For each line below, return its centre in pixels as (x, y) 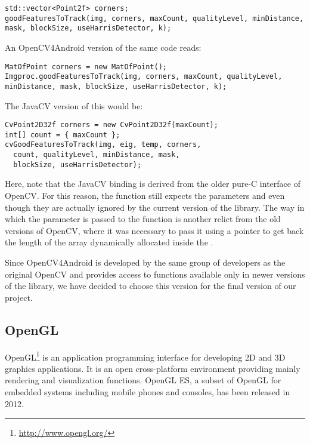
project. (19, 297)
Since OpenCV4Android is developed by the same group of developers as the (145, 262)
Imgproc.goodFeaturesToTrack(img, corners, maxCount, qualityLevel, (144, 77)
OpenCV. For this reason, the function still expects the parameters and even (145, 195)
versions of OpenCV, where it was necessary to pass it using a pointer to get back (154, 230)
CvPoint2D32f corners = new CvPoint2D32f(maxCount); (111, 125)
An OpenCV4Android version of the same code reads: (103, 47)
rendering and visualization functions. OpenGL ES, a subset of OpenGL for (143, 380)
